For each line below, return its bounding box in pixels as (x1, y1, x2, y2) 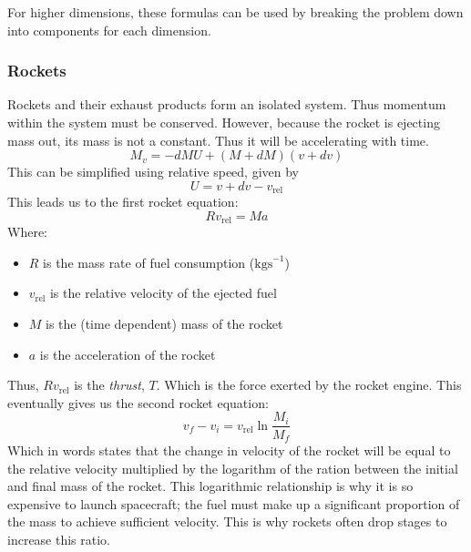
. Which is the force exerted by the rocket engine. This (156, 375, 462, 394)
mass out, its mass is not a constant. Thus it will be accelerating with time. (7, 130, 429, 149)
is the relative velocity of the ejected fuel (49, 283, 277, 302)
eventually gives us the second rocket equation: (7, 393, 269, 412)
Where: (7, 222, 47, 241)
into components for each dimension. (7, 20, 211, 39)
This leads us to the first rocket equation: (7, 192, 239, 211)
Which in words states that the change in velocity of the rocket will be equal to (7, 440, 451, 459)
